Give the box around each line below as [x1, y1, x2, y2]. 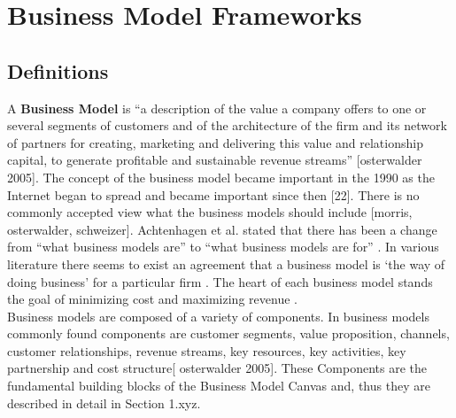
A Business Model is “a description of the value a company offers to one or [7, 98, 427, 117]
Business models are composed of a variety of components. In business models [7, 306, 429, 325]
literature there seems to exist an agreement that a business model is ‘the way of [7, 254, 445, 273]
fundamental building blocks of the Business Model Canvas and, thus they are [7, 376, 430, 395]
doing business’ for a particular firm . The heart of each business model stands [7, 272, 433, 290]
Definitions [7, 57, 109, 84]
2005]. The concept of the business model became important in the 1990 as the [7, 167, 435, 186]
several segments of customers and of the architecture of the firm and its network [7, 116, 447, 135]
